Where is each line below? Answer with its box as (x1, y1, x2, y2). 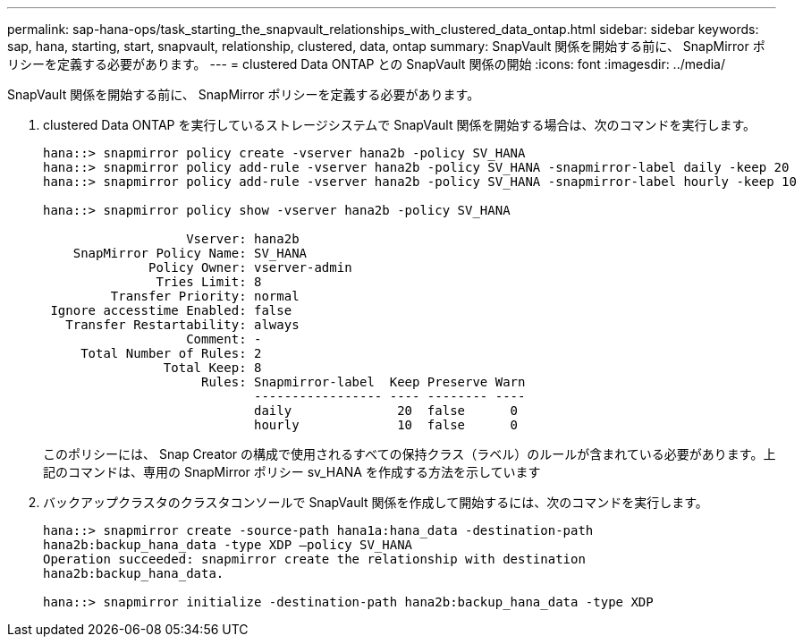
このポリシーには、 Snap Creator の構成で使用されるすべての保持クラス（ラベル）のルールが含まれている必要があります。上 (43, 446, 776, 462)
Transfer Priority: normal (110, 289, 300, 303)
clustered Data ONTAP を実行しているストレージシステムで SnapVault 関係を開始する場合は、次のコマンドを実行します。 (43, 117, 757, 132)
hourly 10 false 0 (254, 418, 519, 432)
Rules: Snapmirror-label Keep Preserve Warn (201, 375, 526, 389)
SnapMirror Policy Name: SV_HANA (72, 246, 308, 260)
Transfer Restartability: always (65, 318, 300, 332)
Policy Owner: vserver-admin (148, 260, 352, 275)
